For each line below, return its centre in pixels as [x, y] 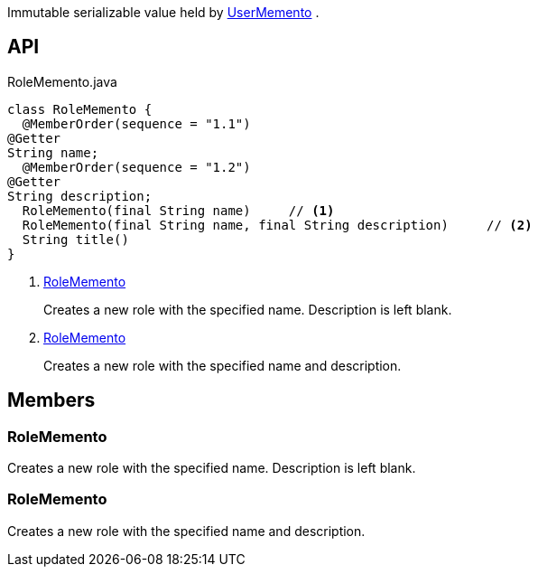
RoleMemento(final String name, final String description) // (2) [277, 225]
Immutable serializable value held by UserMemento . [163, 12]
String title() [75, 239]
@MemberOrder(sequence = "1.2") [136, 167]
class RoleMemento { [80, 109]
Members [51, 400]
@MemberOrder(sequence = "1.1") [136, 123]
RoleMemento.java [62, 81]
